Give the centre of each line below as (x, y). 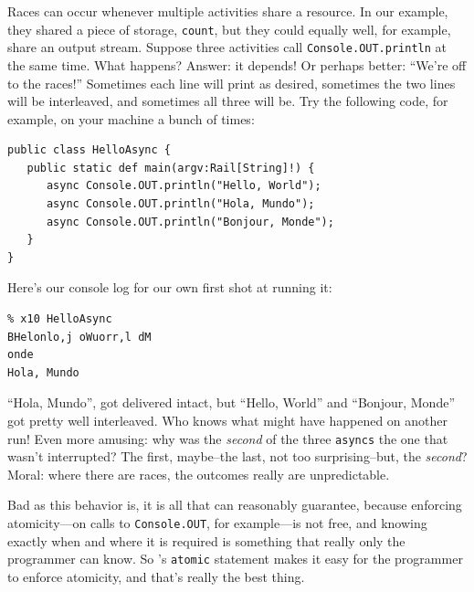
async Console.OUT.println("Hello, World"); (184, 186)
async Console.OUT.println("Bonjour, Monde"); (190, 222)
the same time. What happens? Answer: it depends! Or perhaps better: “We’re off (237, 64)
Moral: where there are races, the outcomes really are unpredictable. (199, 474)
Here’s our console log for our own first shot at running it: (170, 287)
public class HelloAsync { (89, 150)
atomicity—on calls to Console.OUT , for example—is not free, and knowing (217, 523)
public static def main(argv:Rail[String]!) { (171, 168)
